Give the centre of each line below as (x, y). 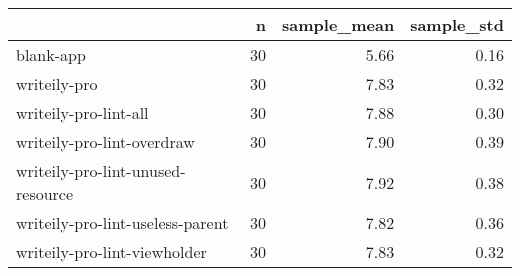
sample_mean (338, 24)
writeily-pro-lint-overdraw (105, 141)
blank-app (51, 54)
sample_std (457, 24)
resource (45, 193)
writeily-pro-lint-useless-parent (122, 222)
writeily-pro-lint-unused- (101, 170)
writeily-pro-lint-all (82, 112)
